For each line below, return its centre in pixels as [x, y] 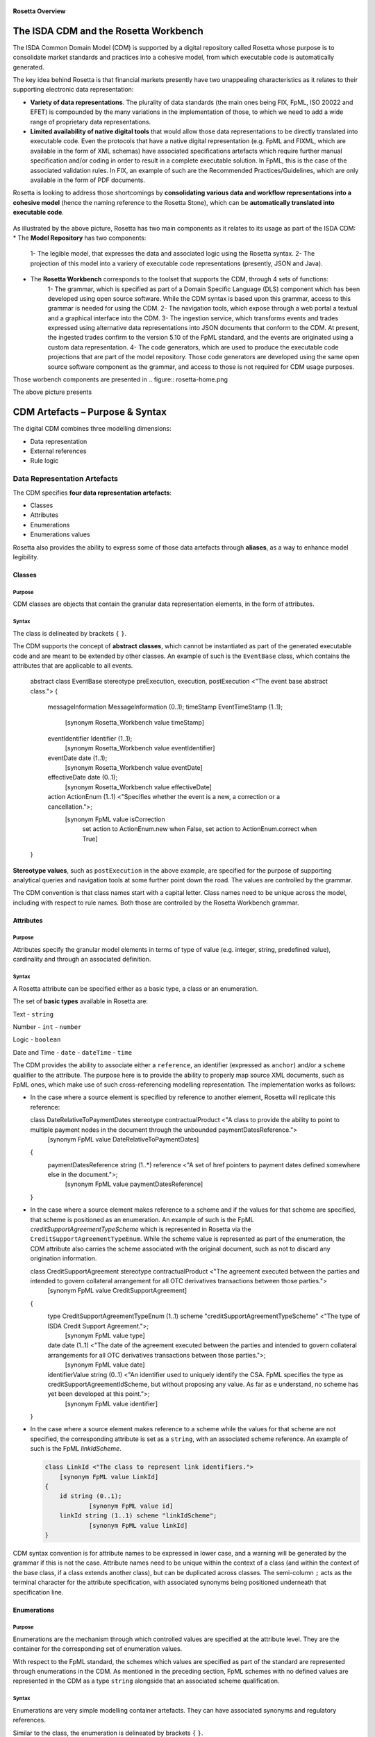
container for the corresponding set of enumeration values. [98, 1649]
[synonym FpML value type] [105, 1335]
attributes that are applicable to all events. [73, 665]
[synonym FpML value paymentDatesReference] [134, 1184]
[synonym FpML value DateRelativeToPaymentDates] [123, 1139]
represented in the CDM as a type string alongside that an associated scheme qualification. [146, 1681]
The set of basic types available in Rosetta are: [81, 1001]
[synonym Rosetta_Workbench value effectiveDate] [138, 787]
